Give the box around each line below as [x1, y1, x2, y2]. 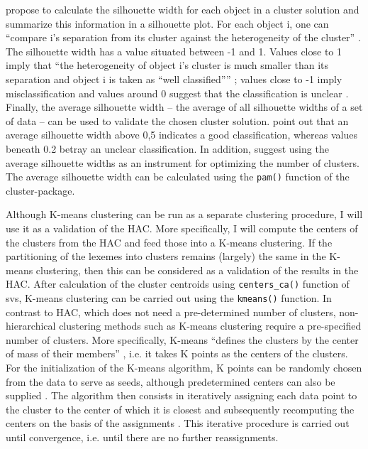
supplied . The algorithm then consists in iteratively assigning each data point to [6, 388, 357, 403]
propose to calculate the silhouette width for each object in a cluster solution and [6, 2, 359, 16]
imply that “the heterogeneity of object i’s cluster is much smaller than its [6, 58, 329, 72]
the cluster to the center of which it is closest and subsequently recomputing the [6, 401, 355, 416]
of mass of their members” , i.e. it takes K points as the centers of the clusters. [6, 346, 348, 361]
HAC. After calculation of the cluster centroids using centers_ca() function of [6, 276, 350, 291]
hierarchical [6, 318, 56, 333]
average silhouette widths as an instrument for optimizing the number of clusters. [6, 155, 359, 170]
